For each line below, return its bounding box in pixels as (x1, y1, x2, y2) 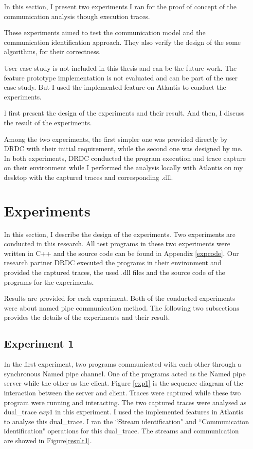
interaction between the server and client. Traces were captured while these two (4, 387, 241, 397)
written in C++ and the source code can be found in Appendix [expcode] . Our (4, 248, 239, 258)
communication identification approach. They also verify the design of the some (4, 37, 241, 47)
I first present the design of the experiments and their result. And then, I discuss (4, 108, 245, 118)
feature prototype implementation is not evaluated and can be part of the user (4, 72, 238, 82)
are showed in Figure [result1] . (4, 435, 92, 445)
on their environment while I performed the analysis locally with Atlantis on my (4, 162, 243, 173)
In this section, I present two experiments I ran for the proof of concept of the (4, 1, 237, 11)
